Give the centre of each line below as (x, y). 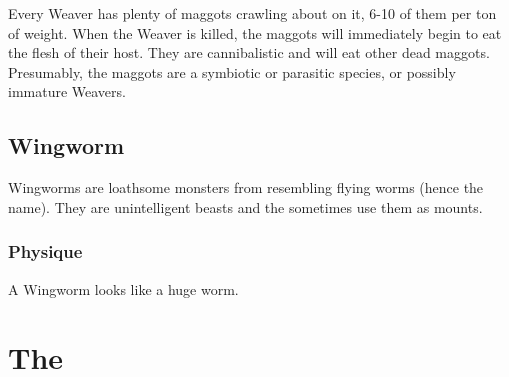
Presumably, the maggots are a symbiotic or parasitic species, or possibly (232, 71)
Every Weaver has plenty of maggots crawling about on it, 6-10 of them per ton (252, 13)
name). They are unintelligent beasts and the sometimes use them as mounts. (245, 206)
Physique (45, 251)
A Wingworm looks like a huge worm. (123, 288)
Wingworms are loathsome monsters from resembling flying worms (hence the (246, 187)
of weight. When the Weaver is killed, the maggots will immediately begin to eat (255, 32)
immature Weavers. (67, 91)
